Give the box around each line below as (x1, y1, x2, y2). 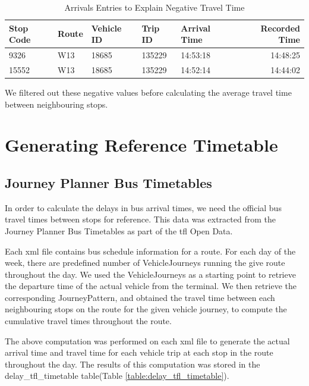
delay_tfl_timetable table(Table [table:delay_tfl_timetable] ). (5, 369, 229, 382)
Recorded (260, 21, 300, 34)
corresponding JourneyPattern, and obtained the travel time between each (5, 291, 275, 303)
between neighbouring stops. (5, 98, 108, 110)
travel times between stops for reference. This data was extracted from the (5, 213, 276, 225)
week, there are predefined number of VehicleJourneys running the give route (5, 256, 285, 269)
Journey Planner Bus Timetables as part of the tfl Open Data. (5, 224, 233, 237)
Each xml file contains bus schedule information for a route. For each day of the (5, 244, 296, 257)
